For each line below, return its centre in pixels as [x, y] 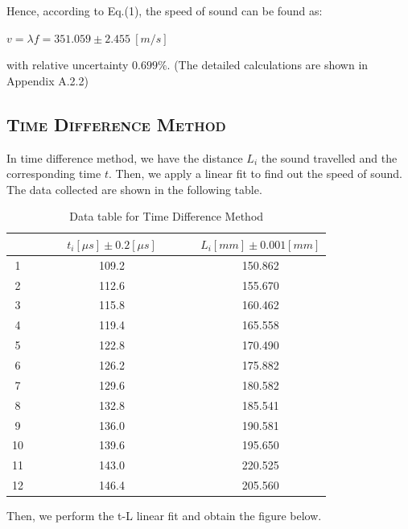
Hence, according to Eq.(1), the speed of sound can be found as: [165, 10]
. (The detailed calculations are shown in [268, 65]
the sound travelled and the [329, 157]
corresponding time [54, 174]
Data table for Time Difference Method [167, 216]
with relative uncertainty [68, 65]
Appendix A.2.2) [47, 80]
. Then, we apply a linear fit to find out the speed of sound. [255, 174]
